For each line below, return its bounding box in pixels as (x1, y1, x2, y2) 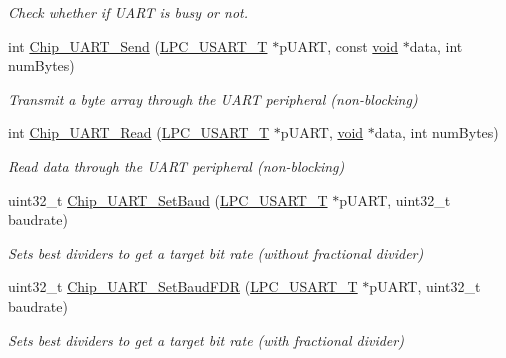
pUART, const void (279, 35, 399, 56)
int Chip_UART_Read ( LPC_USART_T (8, 122, 270, 143)
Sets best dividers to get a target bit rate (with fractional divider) (8, 329, 404, 350)
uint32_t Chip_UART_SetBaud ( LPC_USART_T (8, 189, 328, 210)
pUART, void (280, 122, 364, 143)
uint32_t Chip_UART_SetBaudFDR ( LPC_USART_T (8, 276, 358, 297)
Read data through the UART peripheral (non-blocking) (8, 155, 345, 176)
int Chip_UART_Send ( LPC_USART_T (8, 35, 268, 56)
